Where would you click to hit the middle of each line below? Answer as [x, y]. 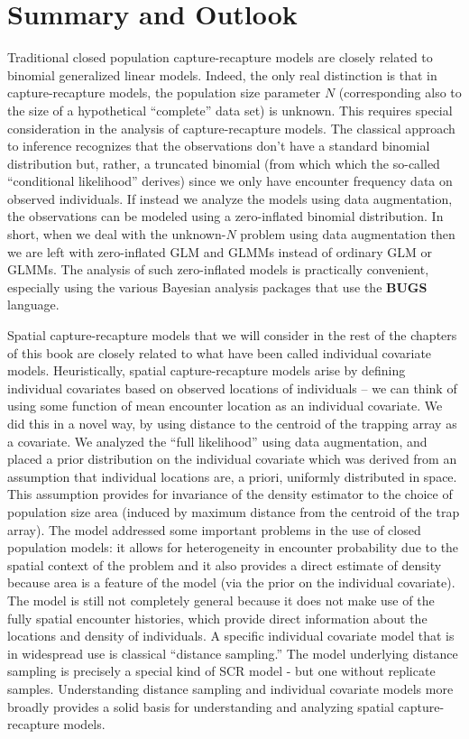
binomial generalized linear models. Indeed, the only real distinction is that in [222, 74]
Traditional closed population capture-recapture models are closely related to [220, 57]
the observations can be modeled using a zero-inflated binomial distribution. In [225, 216]
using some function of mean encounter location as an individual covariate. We [225, 406]
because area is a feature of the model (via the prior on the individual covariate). [231, 582]
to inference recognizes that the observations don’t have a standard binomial [219, 146]
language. [33, 305]
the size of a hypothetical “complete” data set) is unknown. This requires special [230, 110]
